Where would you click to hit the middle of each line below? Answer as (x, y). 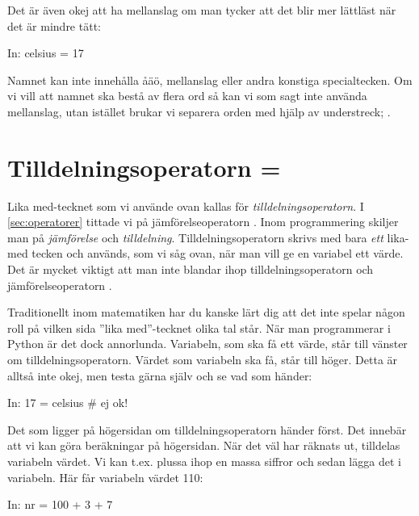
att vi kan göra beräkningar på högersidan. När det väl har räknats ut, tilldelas (204, 445)
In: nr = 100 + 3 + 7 (60, 504)
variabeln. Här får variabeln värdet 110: (105, 477)
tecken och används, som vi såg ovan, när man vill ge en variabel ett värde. (218, 253)
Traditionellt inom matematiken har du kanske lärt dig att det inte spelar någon (206, 312)
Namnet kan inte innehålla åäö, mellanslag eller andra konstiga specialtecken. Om (210, 80)
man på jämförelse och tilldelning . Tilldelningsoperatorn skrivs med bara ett (195, 237)
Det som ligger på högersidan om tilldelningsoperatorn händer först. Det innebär (207, 429)
